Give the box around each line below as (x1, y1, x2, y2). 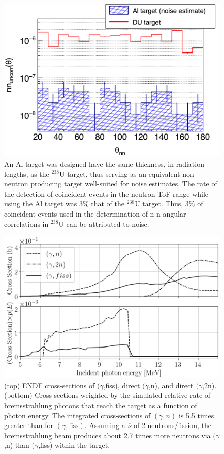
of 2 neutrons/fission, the (133, 420, 212, 431)
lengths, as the (4, 168, 49, 179)
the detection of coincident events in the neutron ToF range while (4, 188, 209, 199)
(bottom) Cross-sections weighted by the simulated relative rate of (4, 390, 211, 400)
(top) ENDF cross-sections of (4, 380, 95, 390)
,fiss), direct (103, 380, 140, 390)
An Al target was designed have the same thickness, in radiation (4, 158, 204, 169)
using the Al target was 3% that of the (4, 198, 125, 209)
